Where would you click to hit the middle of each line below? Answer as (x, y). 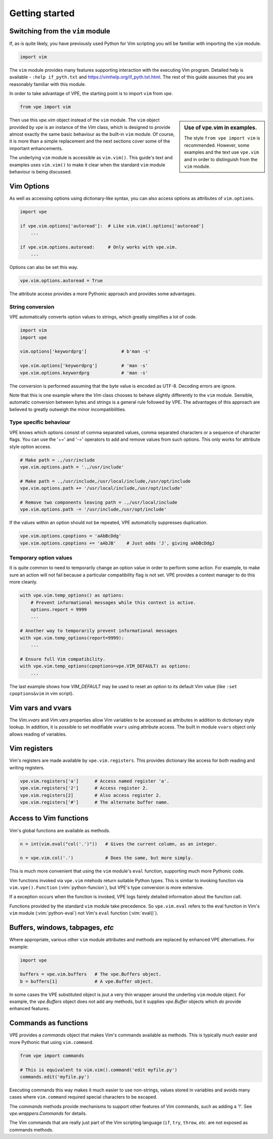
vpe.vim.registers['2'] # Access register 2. (84, 788)
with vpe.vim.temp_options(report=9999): (72, 638)
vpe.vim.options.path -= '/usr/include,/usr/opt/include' (93, 510)
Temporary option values (41, 558)
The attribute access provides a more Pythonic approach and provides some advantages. (103, 294)
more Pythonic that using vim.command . (51, 1042)
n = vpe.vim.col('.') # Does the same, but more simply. (107, 858)
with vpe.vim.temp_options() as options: (72, 596)
